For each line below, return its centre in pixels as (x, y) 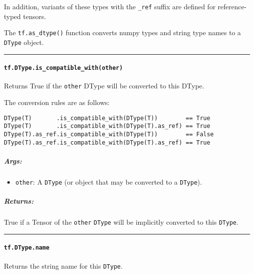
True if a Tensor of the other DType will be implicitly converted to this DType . (121, 222)
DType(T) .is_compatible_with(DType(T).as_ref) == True (107, 126)
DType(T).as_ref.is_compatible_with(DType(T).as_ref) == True (107, 142)
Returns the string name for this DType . (63, 265)
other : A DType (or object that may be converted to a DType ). (109, 181)
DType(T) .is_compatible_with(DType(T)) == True (107, 118)
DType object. (24, 42)
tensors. (35, 16)
